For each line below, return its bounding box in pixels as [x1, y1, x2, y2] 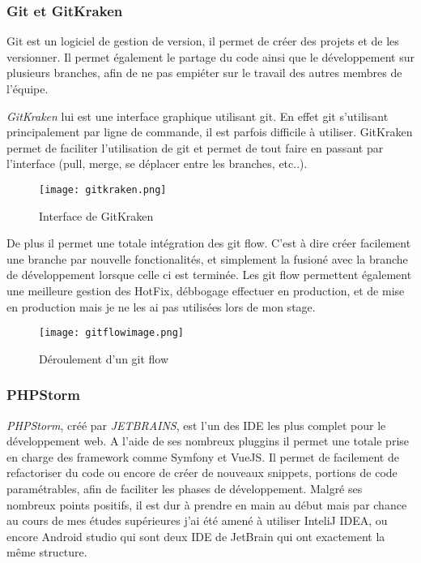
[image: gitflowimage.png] [39, 327, 184, 339]
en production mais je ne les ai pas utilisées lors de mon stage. [6, 298, 316, 315]
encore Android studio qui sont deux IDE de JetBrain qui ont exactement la [6, 527, 385, 544]
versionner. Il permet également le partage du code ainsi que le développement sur [6, 48, 415, 65]
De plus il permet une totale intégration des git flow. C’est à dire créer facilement [6, 234, 411, 251]
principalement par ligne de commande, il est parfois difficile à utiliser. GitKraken [6, 123, 413, 140]
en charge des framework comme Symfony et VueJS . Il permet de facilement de [6, 448, 399, 465]
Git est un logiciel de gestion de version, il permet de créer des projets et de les [6, 32, 399, 49]
